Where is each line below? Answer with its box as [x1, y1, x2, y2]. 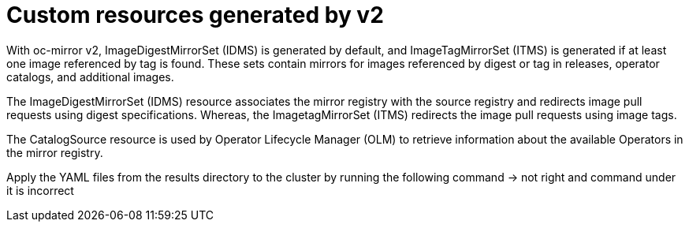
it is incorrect [6, 183, 74, 197]
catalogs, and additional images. [6, 69, 174, 84]
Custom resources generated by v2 [6, 2, 384, 28]
